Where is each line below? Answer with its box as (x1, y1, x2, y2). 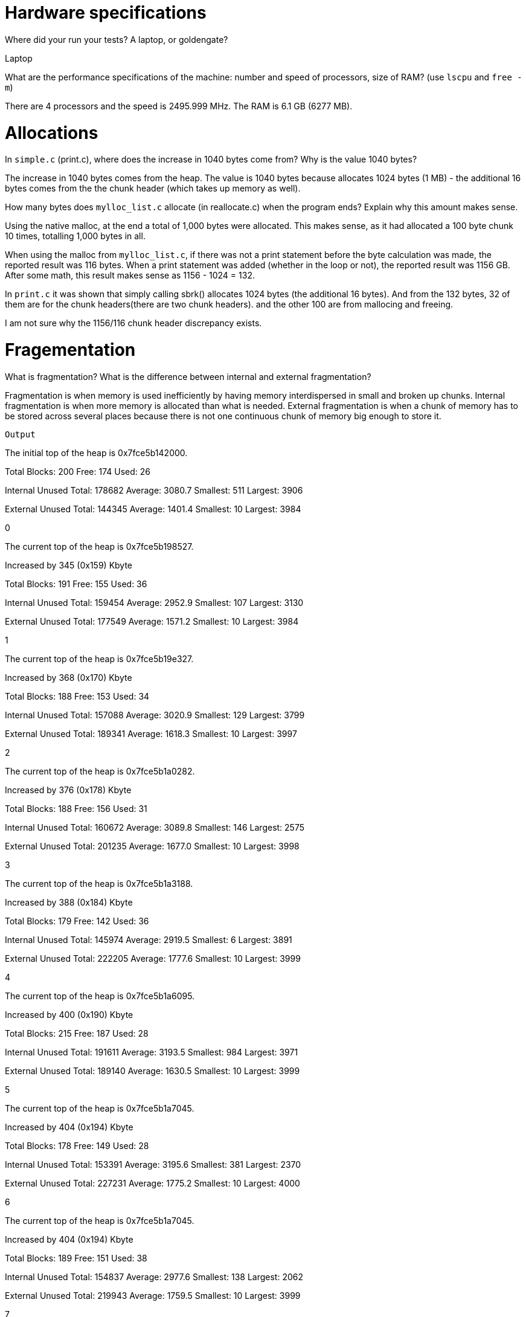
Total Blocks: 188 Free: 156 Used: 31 (5, 803, 147, 814)
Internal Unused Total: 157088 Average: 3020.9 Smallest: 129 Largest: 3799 (5, 709, 305, 720)
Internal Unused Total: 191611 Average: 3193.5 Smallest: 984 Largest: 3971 (5, 1046, 298, 1057)
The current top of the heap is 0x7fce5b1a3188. (5, 878, 193, 889)
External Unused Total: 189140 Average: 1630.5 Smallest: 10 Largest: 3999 (5, 1065, 300, 1076)
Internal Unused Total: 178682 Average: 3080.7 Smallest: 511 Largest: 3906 (5, 485, 303, 495)
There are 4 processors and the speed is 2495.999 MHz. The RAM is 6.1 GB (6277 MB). (5, 100, 353, 111)
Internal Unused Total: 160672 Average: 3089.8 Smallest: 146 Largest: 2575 (5, 822, 305, 832)
